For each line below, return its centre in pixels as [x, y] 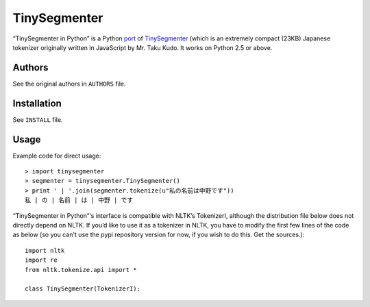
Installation [37, 103]
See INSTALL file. [38, 119]
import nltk [45, 250]
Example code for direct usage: [57, 156]
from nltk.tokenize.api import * [81, 270]
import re [41, 260]
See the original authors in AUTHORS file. [69, 84]
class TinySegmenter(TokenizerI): [83, 289]
